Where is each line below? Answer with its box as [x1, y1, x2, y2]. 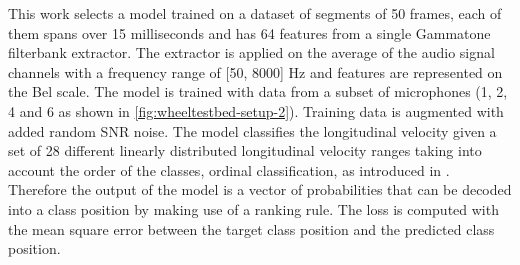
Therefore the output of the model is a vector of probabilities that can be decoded [8, 179, 512, 200]
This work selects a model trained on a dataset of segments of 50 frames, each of [8, 3, 502, 23]
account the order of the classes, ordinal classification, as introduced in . [8, 159, 450, 180]
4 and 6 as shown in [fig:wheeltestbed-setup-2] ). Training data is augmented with [8, 100, 504, 121]
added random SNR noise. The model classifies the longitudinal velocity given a [8, 120, 497, 141]
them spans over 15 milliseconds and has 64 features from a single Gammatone [8, 22, 491, 43]
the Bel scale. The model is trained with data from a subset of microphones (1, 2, [8, 81, 508, 102]
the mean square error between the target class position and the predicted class [8, 218, 495, 239]
